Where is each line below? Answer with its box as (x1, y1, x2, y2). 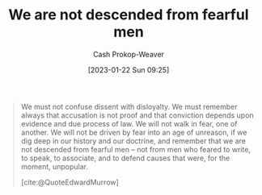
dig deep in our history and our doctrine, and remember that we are (20, 135, 246, 146)
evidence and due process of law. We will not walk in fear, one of (20, 118, 238, 128)
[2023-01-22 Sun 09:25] (87, 64, 170, 74)
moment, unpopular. (20, 161, 88, 171)
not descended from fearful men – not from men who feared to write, (20, 144, 251, 154)
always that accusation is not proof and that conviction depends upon (20, 110, 254, 120)
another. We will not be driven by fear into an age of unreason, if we (20, 127, 247, 137)
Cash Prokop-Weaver (92, 49, 165, 59)
